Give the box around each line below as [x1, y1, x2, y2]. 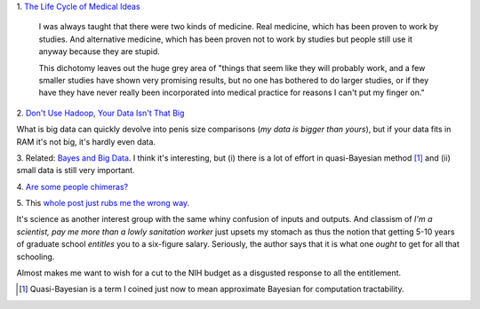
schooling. [16, 251, 55, 262]
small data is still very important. [16, 165, 135, 176]
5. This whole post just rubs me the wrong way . [16, 198, 190, 209]
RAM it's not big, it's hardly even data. [16, 136, 156, 147]
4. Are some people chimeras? [16, 181, 129, 192]
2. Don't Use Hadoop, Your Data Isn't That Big [16, 107, 185, 118]
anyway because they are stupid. [38, 46, 160, 57]
